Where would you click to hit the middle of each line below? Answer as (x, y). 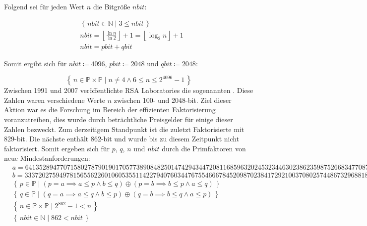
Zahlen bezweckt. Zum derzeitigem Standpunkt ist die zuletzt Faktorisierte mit (124, 129)
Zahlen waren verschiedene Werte (55, 100)
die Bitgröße (112, 6)
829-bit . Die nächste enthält (46, 139)
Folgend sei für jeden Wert (44, 6)
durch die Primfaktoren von (204, 148)
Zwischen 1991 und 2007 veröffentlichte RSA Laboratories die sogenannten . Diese (129, 90)
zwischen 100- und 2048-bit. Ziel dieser (173, 100)
